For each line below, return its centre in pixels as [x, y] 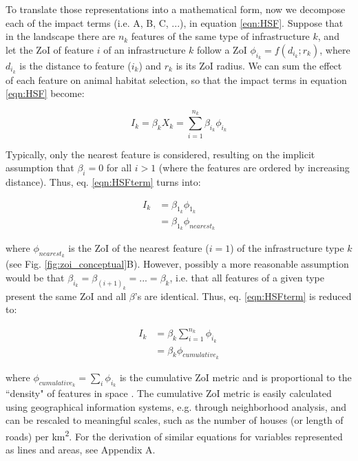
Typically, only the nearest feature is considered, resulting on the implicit [160, 154]
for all [119, 168]
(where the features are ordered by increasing [254, 168]
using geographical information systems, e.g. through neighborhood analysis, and [176, 406]
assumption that [40, 168]
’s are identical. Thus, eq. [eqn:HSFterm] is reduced [243, 296]
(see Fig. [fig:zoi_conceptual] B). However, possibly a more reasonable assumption [177, 264]
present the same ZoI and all [66, 296]
